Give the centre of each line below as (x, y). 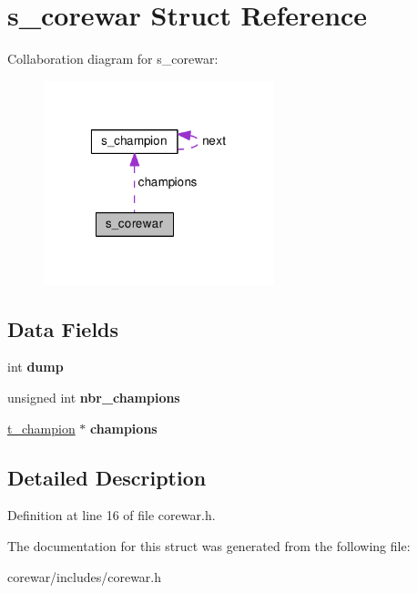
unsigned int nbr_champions (94, 397)
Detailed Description (107, 477)
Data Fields (63, 328)
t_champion (41, 428)
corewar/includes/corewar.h (85, 576)
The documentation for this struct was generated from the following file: (209, 545)
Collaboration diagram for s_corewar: (113, 59)
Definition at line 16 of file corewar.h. (112, 515)
